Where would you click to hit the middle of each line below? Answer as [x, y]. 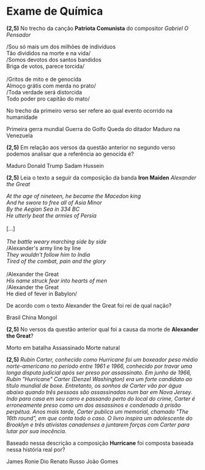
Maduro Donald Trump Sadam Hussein [55, 165]
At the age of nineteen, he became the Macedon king [74, 196]
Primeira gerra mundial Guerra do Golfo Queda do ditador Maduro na [93, 129]
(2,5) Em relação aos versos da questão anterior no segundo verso [91, 147]
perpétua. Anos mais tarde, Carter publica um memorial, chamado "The [97, 411]
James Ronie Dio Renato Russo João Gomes [62, 461]
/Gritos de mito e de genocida [44, 79]
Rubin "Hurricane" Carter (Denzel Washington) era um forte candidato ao [99, 379]
